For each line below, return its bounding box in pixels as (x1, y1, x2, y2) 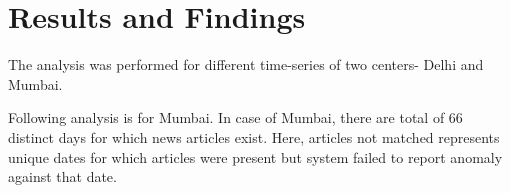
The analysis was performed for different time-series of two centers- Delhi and (8, 54, 484, 75)
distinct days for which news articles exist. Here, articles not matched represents (8, 126, 500, 147)
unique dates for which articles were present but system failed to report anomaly (8, 146, 503, 167)
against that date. (8, 166, 117, 187)
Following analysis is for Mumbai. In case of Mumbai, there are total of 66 (8, 107, 463, 128)
